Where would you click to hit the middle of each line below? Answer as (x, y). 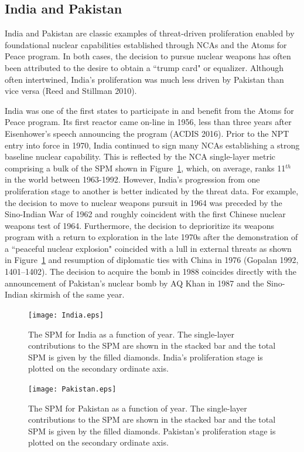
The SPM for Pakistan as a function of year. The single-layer (138, 408)
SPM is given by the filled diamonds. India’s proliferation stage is (146, 357)
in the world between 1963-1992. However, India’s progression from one (132, 179)
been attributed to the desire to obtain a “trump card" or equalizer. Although (144, 67)
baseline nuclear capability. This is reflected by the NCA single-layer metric (140, 156)
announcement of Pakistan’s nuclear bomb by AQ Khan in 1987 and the (134, 283)
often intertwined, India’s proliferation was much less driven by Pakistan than (144, 79)
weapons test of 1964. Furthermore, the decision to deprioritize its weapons (140, 225)
